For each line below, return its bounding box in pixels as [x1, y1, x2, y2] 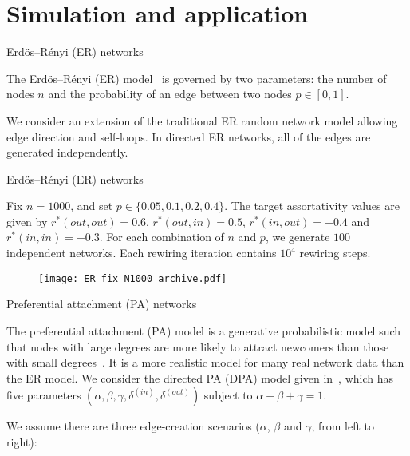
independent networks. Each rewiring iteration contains [6, 244, 277, 261]
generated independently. [6, 144, 128, 161]
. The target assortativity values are [224, 197, 400, 214]
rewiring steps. [299, 244, 371, 261]
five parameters [6, 387, 81, 403]
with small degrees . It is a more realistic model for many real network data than [6, 354, 404, 371]
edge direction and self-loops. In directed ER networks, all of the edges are [6, 128, 371, 145]
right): [6, 433, 37, 450]
